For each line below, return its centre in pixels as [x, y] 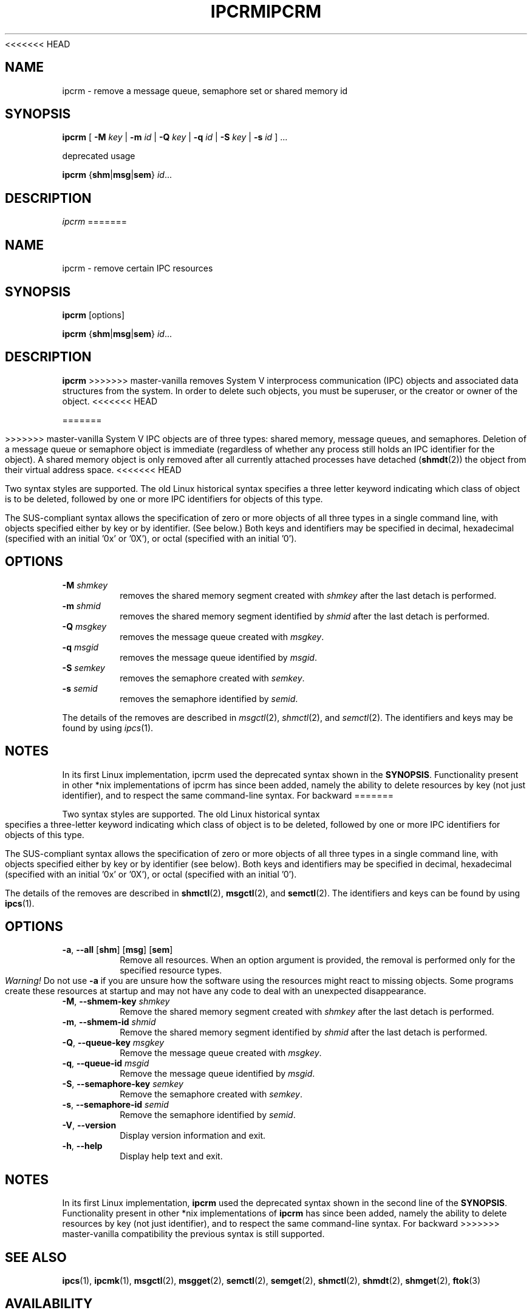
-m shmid [81, 605]
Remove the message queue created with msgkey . [221, 1053]
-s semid [80, 688]
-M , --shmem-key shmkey [116, 1001]
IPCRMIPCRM [266, 12]
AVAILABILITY [49, 1304]
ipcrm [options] [94, 315]
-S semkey [84, 667]
